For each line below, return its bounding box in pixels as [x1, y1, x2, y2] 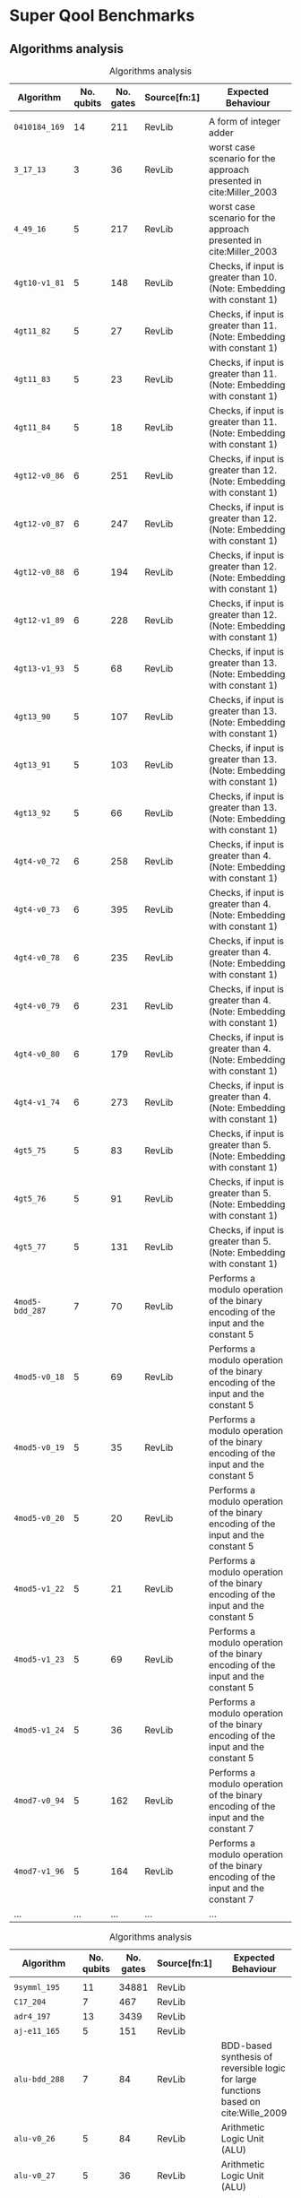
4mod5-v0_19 [13, 1443, 65, 1453]
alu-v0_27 [13, 2171, 56, 2180]
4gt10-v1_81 [13, 278, 65, 288]
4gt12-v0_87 [13, 519, 65, 529]
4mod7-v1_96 [13, 1866, 65, 1876]
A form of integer [209, 116, 280, 127]
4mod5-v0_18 [13, 1372, 65, 1382]
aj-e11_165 [13, 2026, 60, 2036]
